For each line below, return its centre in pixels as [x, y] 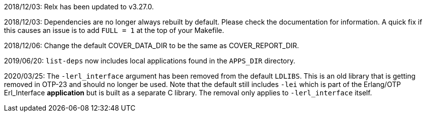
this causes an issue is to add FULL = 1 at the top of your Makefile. [114, 30]
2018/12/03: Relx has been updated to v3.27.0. [79, 7]
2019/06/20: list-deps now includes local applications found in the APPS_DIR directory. [150, 61]
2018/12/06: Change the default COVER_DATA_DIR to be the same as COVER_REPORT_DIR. [152, 45]
